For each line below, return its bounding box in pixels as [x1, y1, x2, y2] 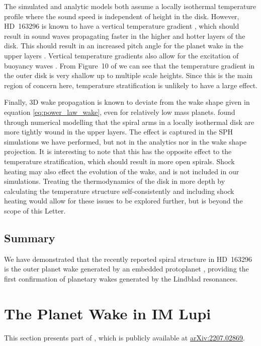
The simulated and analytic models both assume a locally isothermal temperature [4, 1, 256, 11]
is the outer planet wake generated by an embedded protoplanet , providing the [4, 263, 249, 274]
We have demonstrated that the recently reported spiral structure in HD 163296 [4, 253, 252, 264]
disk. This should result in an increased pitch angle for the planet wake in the [4, 40, 243, 51]
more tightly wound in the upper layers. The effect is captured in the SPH [4, 126, 233, 137]
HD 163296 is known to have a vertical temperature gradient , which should [4, 21, 239, 31]
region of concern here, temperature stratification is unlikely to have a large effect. [4, 80, 258, 90]
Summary [4, 230, 55, 245]
